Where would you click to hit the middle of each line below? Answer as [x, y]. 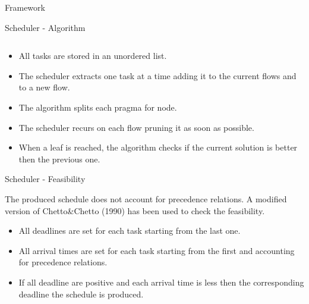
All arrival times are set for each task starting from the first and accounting [157, 250]
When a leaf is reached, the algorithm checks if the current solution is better [158, 147]
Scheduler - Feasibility [45, 179]
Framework [25, 7]
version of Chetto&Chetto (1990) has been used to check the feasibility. [135, 210]
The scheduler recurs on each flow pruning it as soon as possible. [136, 127]
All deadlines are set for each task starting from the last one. [130, 231]
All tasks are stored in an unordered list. [93, 56]
